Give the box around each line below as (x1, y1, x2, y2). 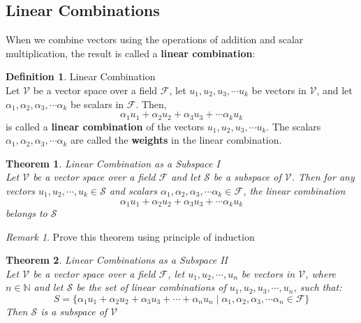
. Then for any (291, 170, 355, 184)
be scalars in (71, 96, 124, 111)
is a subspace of (40, 304, 108, 319)
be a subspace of (213, 170, 281, 184)
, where (305, 266, 337, 280)
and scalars (109, 183, 157, 197)
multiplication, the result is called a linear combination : (6, 45, 256, 60)
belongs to (6, 206, 47, 220)
